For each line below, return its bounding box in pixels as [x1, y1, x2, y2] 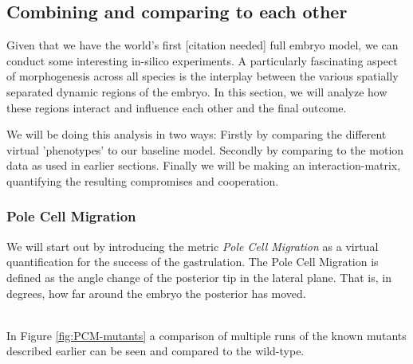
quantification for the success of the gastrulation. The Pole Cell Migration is [6, 253, 379, 270]
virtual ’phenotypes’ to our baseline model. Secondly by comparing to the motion [6, 141, 404, 158]
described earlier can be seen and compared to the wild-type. [6, 342, 305, 359]
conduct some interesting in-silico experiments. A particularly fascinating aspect [6, 52, 398, 68]
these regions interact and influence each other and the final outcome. [6, 99, 347, 115]
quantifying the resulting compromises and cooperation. [6, 172, 279, 189]
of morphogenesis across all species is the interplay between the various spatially [6, 68, 399, 84]
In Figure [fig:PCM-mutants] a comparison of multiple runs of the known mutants [6, 327, 407, 343]
